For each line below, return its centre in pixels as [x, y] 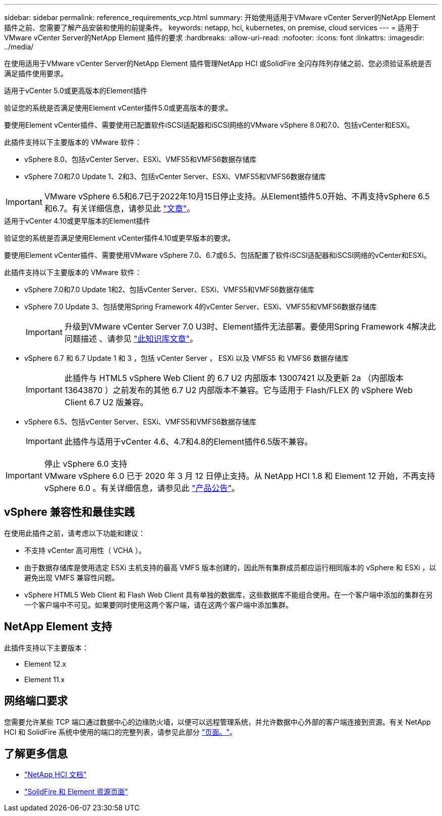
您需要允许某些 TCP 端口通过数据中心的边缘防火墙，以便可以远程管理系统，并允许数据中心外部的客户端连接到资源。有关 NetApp [217, 722]
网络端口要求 [36, 701]
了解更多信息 [36, 753]
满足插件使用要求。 [36, 73]
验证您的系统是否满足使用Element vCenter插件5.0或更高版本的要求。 [118, 108]
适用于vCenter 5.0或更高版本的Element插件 [76, 91]
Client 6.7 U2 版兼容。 [106, 402]
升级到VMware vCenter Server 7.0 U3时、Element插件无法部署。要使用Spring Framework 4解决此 [250, 327]
